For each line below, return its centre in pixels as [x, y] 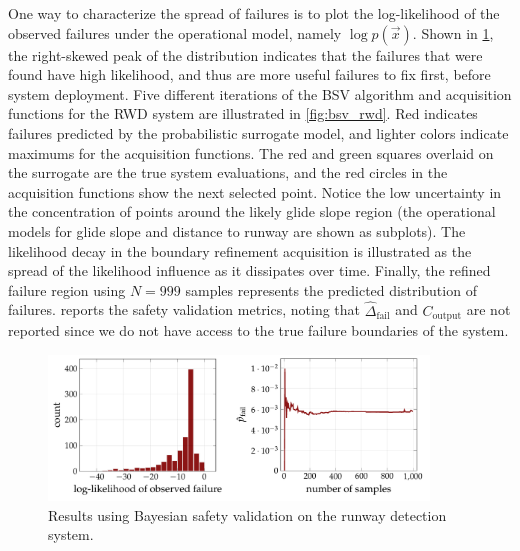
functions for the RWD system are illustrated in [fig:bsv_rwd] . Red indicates [243, 113]
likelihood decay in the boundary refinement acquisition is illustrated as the [240, 250]
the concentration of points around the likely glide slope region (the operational [252, 211]
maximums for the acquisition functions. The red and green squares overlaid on [251, 152]
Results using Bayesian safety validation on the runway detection [247, 514]
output [447, 315]
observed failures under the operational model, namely [175, 32]
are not [488, 309]
